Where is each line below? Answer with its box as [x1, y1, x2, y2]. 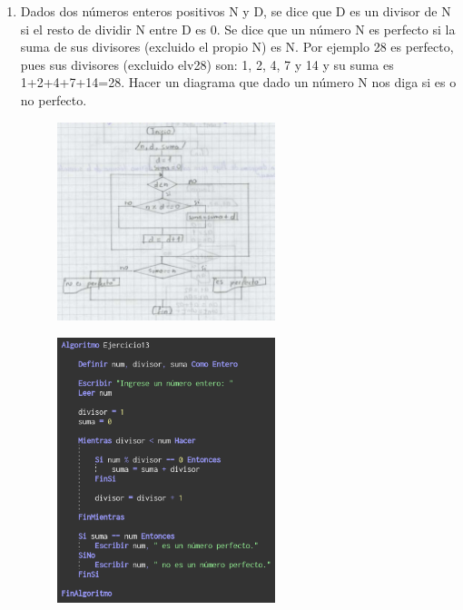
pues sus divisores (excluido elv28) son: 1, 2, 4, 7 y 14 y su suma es [20, 54, 394, 74]
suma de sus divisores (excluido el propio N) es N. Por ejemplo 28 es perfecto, [20, 37, 454, 56]
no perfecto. [20, 90, 87, 109]
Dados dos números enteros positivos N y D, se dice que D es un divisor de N [20, 2, 451, 20]
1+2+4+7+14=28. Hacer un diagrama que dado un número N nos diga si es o [20, 73, 457, 92]
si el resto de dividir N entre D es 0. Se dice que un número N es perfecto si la [20, 19, 456, 38]
